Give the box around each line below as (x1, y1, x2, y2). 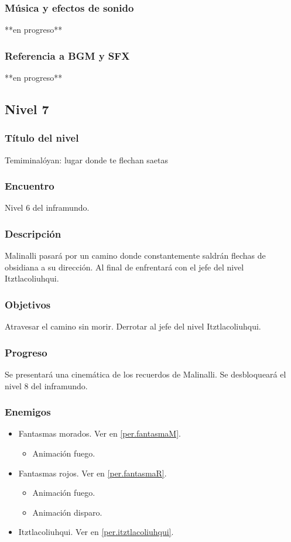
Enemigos (5, 404, 51, 419)
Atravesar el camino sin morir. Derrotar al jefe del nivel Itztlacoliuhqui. (5, 320, 261, 332)
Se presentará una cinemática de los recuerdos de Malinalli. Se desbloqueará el (5, 368, 286, 380)
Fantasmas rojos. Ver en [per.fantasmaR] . (18, 466, 167, 479)
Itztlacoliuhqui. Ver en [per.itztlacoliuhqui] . (18, 526, 174, 538)
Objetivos (5, 297, 51, 311)
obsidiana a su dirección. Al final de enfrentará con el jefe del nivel (5, 260, 244, 273)
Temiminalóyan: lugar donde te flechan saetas (5, 153, 169, 166)
